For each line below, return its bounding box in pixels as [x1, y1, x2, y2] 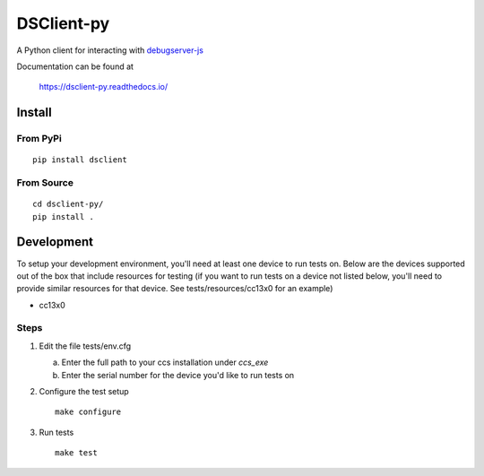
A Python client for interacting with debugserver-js [16, 45, 203, 56]
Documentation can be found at [16, 61, 134, 72]
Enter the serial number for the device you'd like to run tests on [61, 369, 295, 380]
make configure [55, 407, 122, 417]
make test [55, 448, 98, 458]
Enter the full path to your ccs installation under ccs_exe [61, 357, 269, 368]
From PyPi [16, 133, 62, 145]
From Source [16, 177, 73, 189]
